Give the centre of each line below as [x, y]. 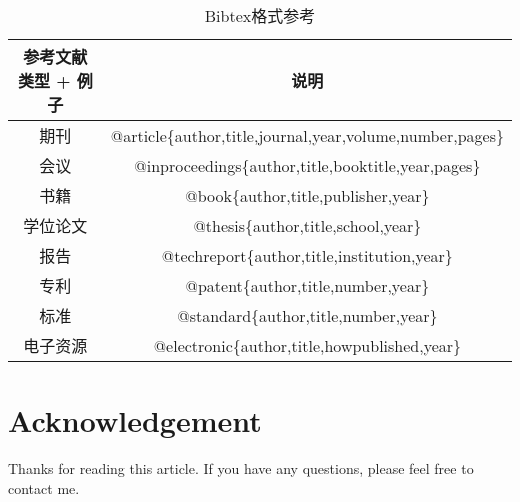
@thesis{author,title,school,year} [307, 225]
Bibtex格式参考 [260, 15]
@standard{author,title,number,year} [307, 315]
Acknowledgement [135, 420]
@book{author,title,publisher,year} [307, 195]
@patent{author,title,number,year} [307, 285]
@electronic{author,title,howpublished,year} [307, 345]
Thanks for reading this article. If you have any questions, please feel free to [241, 468]
